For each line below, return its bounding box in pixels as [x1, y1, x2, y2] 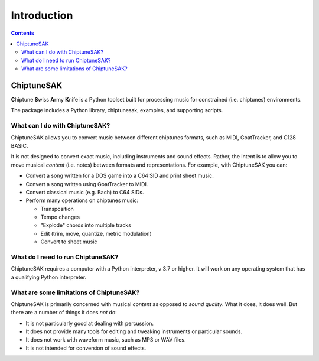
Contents [11, 30, 35, 37]
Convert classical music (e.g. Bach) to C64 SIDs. [25, 188, 144, 196]
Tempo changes [40, 213, 80, 221]
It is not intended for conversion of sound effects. [25, 344, 147, 352]
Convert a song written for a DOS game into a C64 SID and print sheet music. [25, 172, 214, 180]
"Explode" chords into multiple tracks [40, 222, 131, 229]
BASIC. [11, 142, 28, 149]
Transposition [40, 205, 74, 212]
